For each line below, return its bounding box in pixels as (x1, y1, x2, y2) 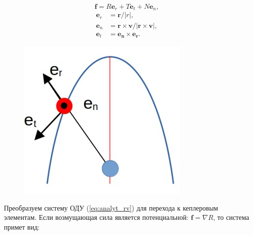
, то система (213, 212, 249, 222)
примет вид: (4, 221, 40, 232)
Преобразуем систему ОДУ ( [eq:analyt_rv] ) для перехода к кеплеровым (4, 202, 218, 213)
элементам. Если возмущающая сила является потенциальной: (4, 212, 189, 222)
